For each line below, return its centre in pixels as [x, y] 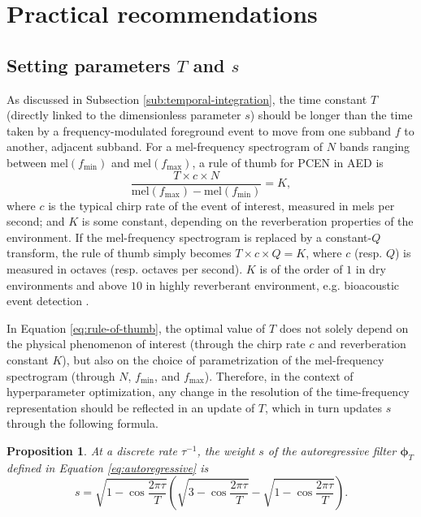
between [27, 162]
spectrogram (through [61, 375]
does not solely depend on [344, 327]
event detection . [48, 301]
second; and [36, 221]
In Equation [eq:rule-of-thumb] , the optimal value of [136, 327]
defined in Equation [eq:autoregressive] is [108, 467]
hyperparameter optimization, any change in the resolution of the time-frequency [208, 392]
